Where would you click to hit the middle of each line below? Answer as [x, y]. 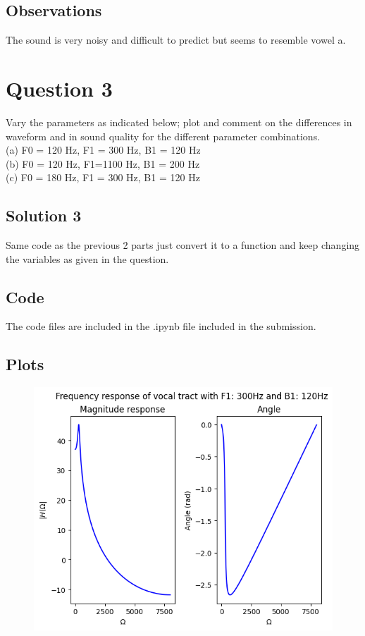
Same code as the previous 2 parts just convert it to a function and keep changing [183, 245]
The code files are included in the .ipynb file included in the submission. [161, 326]
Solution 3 [44, 215]
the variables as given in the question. [87, 258]
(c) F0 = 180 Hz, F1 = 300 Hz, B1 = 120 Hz [103, 177]
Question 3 [59, 88]
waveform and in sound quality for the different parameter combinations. [163, 136]
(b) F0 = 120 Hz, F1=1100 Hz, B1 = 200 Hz [103, 163]
